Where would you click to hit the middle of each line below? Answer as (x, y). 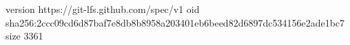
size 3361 (24, 36)
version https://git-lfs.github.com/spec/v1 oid (103, 9)
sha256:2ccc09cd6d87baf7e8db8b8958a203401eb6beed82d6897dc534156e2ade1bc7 (175, 22)
